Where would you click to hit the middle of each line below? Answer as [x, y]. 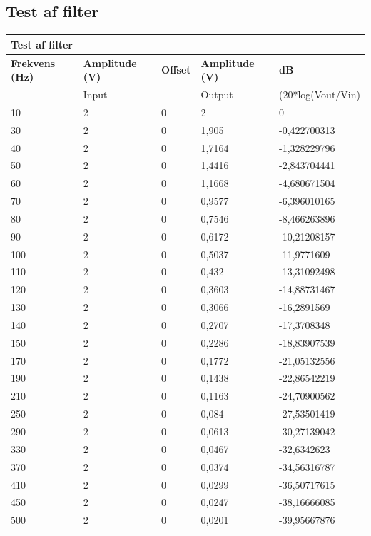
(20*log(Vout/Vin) [319, 94]
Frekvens [33, 62]
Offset [176, 70]
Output [217, 94]
